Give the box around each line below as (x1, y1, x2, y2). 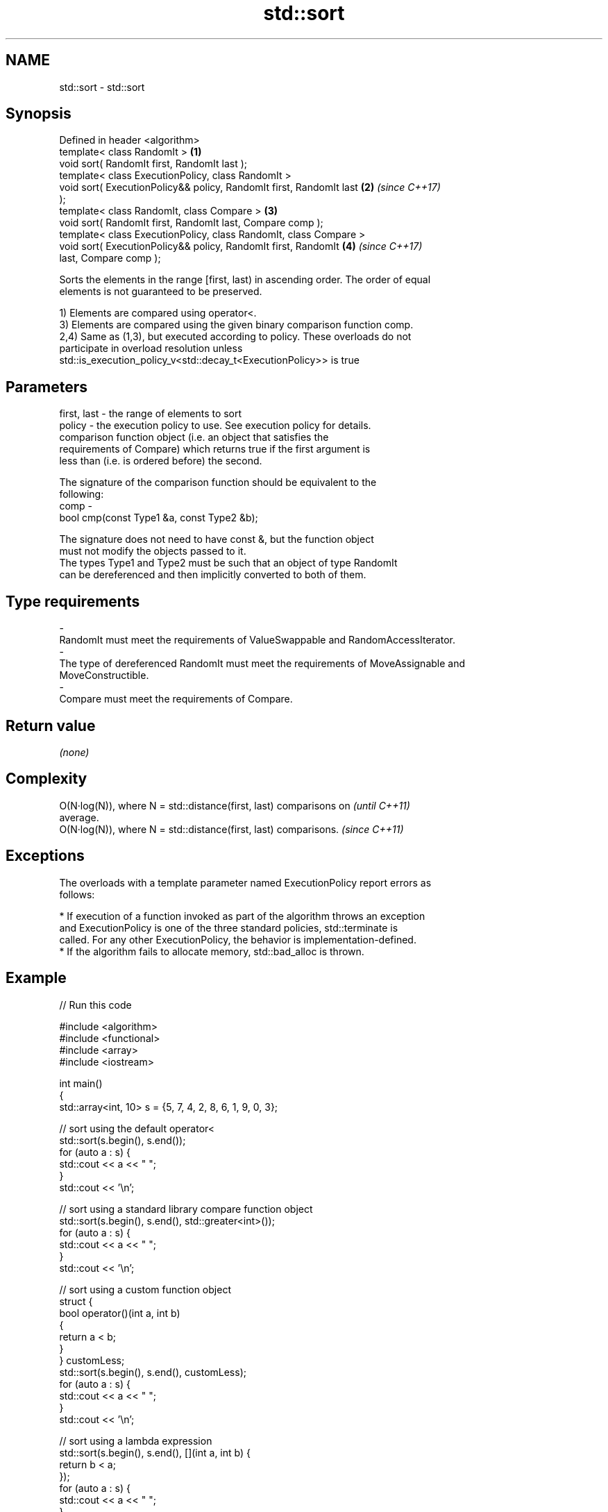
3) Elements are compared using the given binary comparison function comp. (59, 319, 414, 331)
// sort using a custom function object (59, 1283, 231, 1295)
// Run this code (59, 998, 132, 1011)
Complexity (6, 770, 87, 788)
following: (59, 488, 104, 501)
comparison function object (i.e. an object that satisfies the (59, 431, 329, 444)
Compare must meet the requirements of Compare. (59, 693, 293, 705)
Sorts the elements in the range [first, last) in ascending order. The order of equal (59, 274, 431, 286)
